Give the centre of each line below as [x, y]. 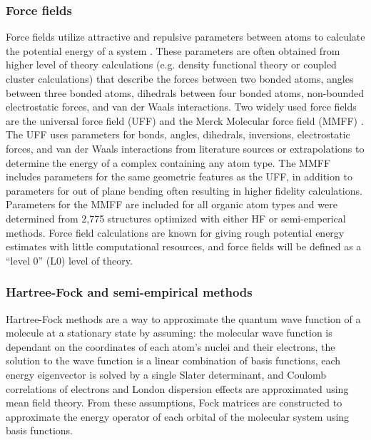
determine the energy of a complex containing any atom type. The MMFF [168, 162]
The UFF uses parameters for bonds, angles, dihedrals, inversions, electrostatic [178, 134]
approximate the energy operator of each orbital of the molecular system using [178, 416]
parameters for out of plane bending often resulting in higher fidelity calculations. [184, 190]
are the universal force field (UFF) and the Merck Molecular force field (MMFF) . [185, 120]
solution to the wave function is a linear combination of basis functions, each [173, 360]
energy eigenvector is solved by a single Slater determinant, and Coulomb [166, 374]
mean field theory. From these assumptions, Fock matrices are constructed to [174, 403]
